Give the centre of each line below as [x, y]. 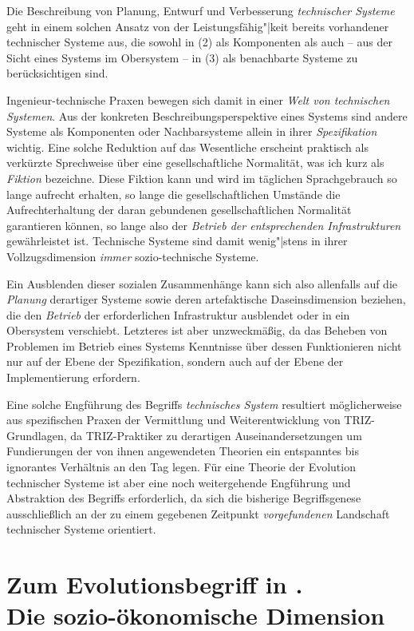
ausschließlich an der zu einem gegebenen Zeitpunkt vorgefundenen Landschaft [198, 513]
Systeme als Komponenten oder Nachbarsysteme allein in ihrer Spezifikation [192, 131]
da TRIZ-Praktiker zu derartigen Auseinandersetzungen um [216, 435]
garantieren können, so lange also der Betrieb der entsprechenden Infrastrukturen [204, 225]
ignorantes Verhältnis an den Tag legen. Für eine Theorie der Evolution [181, 467]
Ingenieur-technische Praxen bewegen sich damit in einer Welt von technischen [198, 99]
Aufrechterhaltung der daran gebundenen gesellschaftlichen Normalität [179, 210]
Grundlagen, [37, 435]
